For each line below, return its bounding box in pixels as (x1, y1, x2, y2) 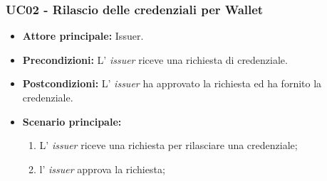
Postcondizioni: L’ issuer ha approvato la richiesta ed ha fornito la (22, 76, 322, 91)
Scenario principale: (22, 114, 122, 128)
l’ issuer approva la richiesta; (39, 161, 165, 176)
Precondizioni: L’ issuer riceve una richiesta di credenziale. (22, 52, 288, 67)
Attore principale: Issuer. (22, 28, 144, 43)
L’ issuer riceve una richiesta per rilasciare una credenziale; (39, 138, 298, 153)
